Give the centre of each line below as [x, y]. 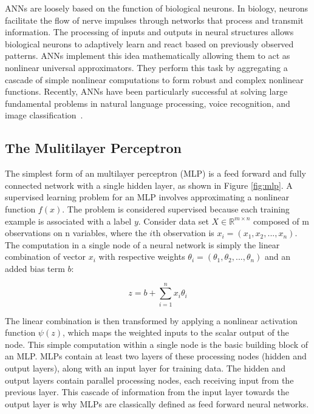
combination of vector [46, 256]
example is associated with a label [68, 221]
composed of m [281, 221]
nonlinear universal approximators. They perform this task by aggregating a [146, 67]
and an [278, 256]
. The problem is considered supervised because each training [176, 209]
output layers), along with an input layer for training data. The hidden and [145, 368]
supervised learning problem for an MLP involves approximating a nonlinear [147, 197]
